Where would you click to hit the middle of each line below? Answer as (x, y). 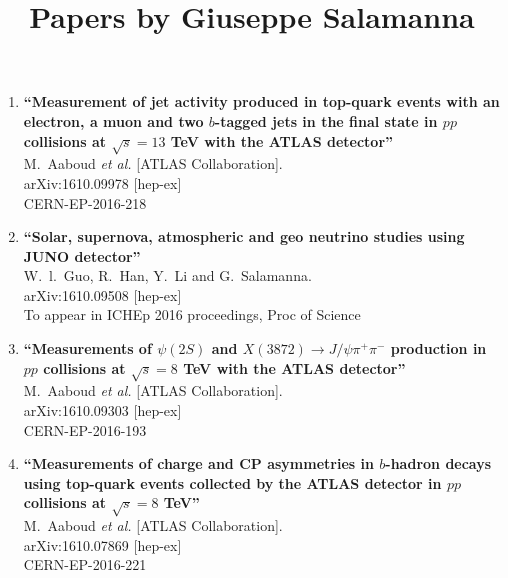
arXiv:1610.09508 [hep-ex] (102, 294)
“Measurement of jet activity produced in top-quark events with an (261, 101)
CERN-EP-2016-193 (85, 429)
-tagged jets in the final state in (326, 120)
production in (438, 348)
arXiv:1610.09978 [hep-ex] (102, 182)
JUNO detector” (82, 255)
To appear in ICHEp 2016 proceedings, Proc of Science (192, 314)
